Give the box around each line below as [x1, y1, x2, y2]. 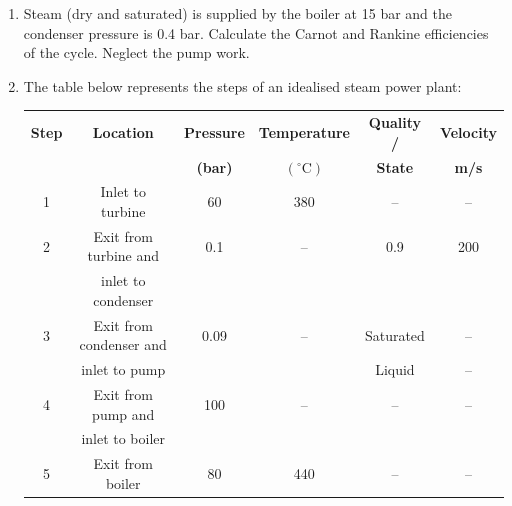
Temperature [258, 121, 350, 142]
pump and [92, 403, 155, 424]
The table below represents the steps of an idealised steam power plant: [23, 75, 462, 96]
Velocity [439, 121, 497, 142]
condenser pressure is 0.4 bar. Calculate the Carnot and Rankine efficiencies [23, 22, 489, 43]
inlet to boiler [81, 428, 166, 449]
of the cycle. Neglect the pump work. [23, 42, 250, 63]
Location [92, 121, 154, 142]
